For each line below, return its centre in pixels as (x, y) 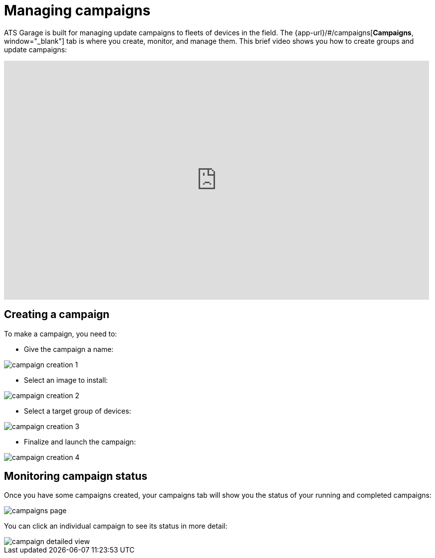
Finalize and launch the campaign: (80, 442)
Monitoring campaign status (76, 476)
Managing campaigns (77, 10)
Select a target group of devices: (78, 411)
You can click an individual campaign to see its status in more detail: (116, 526)
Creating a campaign (57, 315)
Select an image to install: (66, 380)
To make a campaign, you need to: (60, 334)
